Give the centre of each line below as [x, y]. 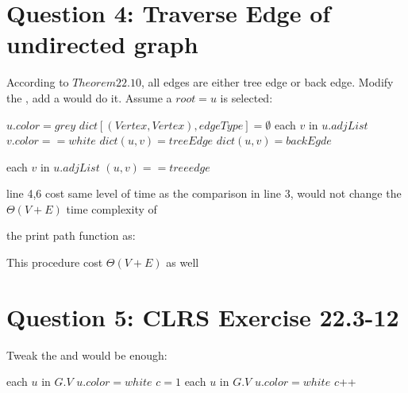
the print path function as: [71, 235]
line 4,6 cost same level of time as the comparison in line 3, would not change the [204, 193]
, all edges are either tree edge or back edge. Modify [267, 82]
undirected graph [102, 44]
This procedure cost [55, 262]
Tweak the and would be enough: [87, 354]
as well [183, 262]
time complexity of [112, 208]
